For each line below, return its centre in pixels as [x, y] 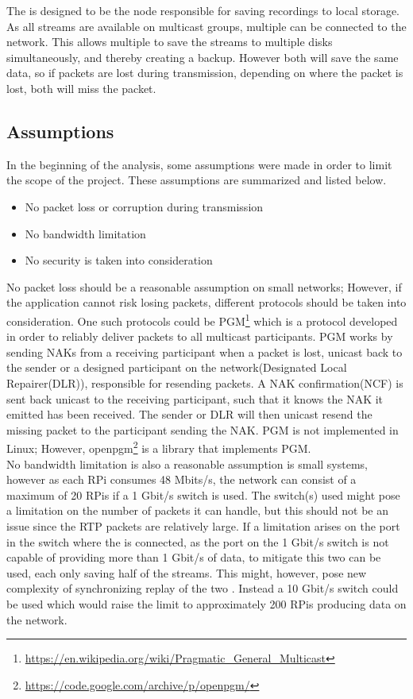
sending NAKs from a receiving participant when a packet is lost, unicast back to [205, 351]
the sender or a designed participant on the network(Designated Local [177, 367]
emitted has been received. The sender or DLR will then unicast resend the [189, 414]
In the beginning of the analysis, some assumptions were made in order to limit [199, 164]
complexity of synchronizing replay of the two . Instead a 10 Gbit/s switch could [203, 588]
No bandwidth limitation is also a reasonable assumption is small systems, [187, 463]
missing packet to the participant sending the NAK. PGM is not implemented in [203, 429]
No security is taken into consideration [119, 260]
